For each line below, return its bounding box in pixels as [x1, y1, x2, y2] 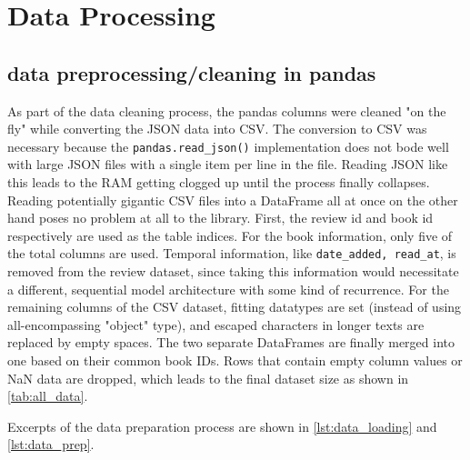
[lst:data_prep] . [7, 435, 95, 454]
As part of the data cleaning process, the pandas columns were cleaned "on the [7, 101, 446, 120]
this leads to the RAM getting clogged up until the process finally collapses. [7, 173, 430, 192]
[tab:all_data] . [7, 386, 88, 405]
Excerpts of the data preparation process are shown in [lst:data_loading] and [7, 416, 437, 435]
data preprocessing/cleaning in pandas [7, 58, 376, 86]
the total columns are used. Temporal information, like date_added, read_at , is [7, 244, 456, 263]
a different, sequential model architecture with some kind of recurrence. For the [7, 279, 449, 298]
